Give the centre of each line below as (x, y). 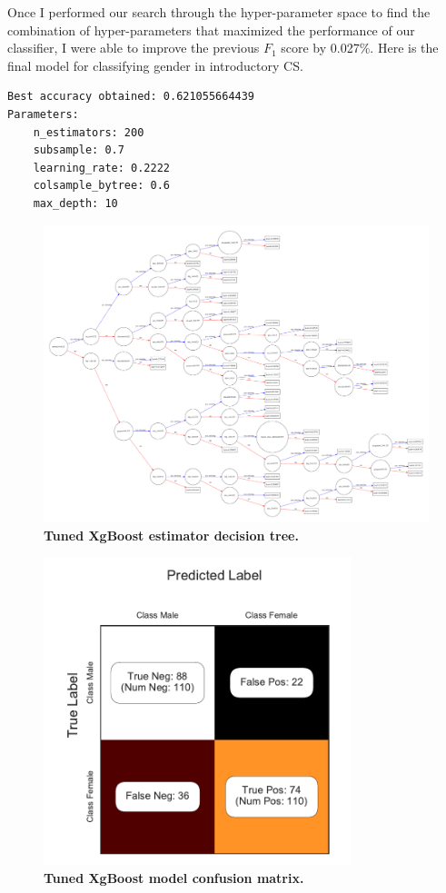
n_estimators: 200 (89, 132)
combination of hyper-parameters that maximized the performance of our (211, 30)
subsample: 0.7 (79, 150)
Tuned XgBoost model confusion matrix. (174, 878)
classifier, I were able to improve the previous (134, 48)
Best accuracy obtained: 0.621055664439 (131, 97)
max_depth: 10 (75, 203)
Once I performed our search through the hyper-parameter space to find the (219, 12)
